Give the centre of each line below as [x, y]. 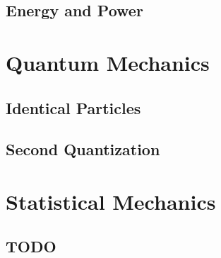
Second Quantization [83, 149]
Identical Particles [73, 107]
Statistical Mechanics [111, 201]
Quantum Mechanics [108, 62]
